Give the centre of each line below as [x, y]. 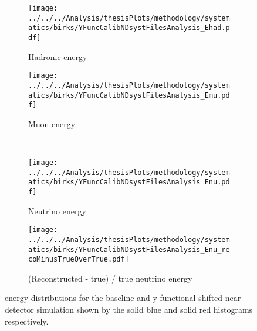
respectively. [27, 321]
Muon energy [52, 123]
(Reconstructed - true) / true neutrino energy [110, 278]
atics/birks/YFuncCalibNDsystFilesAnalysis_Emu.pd [129, 95]
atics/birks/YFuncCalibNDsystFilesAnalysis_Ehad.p [129, 28]
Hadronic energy [58, 56]
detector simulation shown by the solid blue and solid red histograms [129, 310]
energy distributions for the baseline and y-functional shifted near [123, 298]
